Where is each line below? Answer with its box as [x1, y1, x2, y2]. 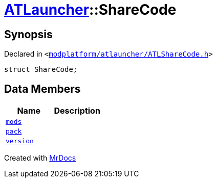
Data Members [4, 82, 81, 95]
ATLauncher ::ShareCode [4, 1, 177, 18]
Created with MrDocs [4, 153, 76, 163]
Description [54, 106, 100, 116]
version [6, 137, 34, 145]
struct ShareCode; [4, 65, 78, 74]
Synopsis [4, 28, 53, 41]
